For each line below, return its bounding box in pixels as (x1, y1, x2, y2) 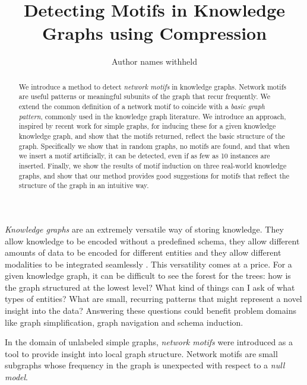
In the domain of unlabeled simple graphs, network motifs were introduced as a (5, 336, 293, 348)
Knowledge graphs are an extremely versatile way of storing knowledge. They (5, 222, 284, 235)
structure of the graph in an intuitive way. (18, 180, 149, 190)
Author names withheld (111, 55, 198, 68)
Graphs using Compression (42, 21, 267, 45)
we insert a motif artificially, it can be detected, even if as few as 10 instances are (18, 151, 270, 161)
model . (5, 371, 28, 383)
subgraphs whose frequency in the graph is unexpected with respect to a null (5, 359, 285, 371)
